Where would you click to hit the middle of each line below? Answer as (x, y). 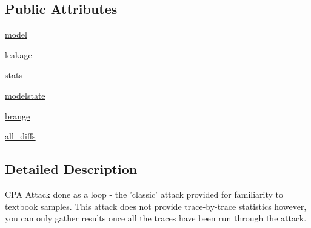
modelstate (25, 95)
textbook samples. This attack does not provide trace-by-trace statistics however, (156, 206)
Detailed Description (71, 169)
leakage (18, 54)
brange (18, 116)
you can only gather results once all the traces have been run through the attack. (156, 218)
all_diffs (20, 136)
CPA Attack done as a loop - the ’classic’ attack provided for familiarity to (144, 194)
